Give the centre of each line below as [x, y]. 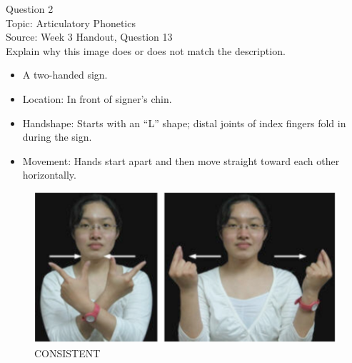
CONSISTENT [67, 353]
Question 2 [30, 9]
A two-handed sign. [65, 75]
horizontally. [49, 175]
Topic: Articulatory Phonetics [71, 23]
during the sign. [57, 137]
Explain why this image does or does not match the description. [146, 50]
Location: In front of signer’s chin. [97, 98]
